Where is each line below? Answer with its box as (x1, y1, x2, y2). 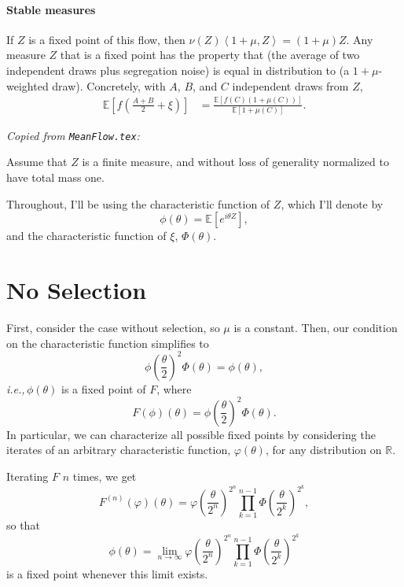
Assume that (6, 153, 68, 170)
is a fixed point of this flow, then (28, 31, 185, 47)
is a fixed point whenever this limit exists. (6, 565, 208, 581)
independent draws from (232, 77, 349, 94)
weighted (6, 77, 49, 94)
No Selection (6, 274, 147, 306)
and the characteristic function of (6, 227, 167, 244)
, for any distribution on (265, 441, 382, 458)
